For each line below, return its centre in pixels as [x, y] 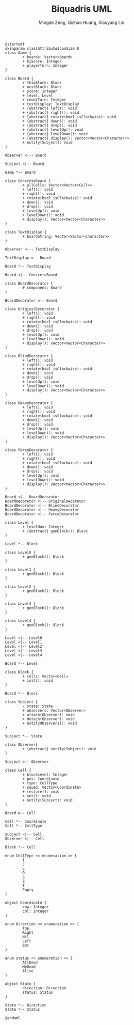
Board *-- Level [21, 663]
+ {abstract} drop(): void [50, 125]
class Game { [18, 53]
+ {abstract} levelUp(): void [53, 130]
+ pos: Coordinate [41, 779]
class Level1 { [20, 570]
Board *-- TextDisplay [28, 266]
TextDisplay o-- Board [28, 258]
